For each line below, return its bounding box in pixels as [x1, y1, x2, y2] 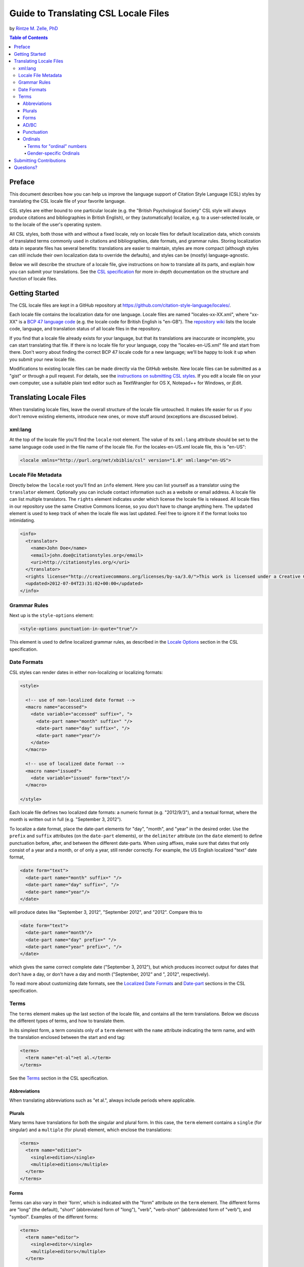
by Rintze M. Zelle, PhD [9, 25, 58, 31]
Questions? [14, 164, 37, 170]
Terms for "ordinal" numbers [27, 143, 87, 149]
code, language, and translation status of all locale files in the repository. [9, 326, 161, 332]
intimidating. [9, 517, 35, 524]
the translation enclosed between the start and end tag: [9, 1034, 126, 1040]
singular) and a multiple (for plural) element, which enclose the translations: [9, 1127, 172, 1133]
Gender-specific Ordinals [27, 150, 80, 157]
